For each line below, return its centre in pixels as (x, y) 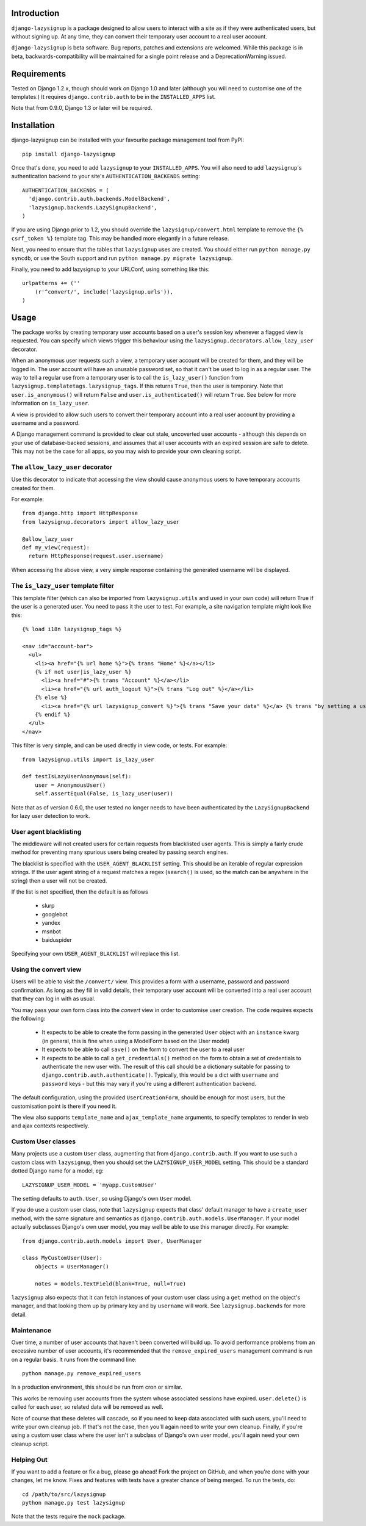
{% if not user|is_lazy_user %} (83, 672)
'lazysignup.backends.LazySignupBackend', (93, 207)
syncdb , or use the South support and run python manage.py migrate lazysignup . (122, 258)
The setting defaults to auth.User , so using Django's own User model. (101, 1199)
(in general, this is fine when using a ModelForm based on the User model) (136, 1041)
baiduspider (57, 939)
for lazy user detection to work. (51, 815)
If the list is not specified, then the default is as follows (80, 892)
